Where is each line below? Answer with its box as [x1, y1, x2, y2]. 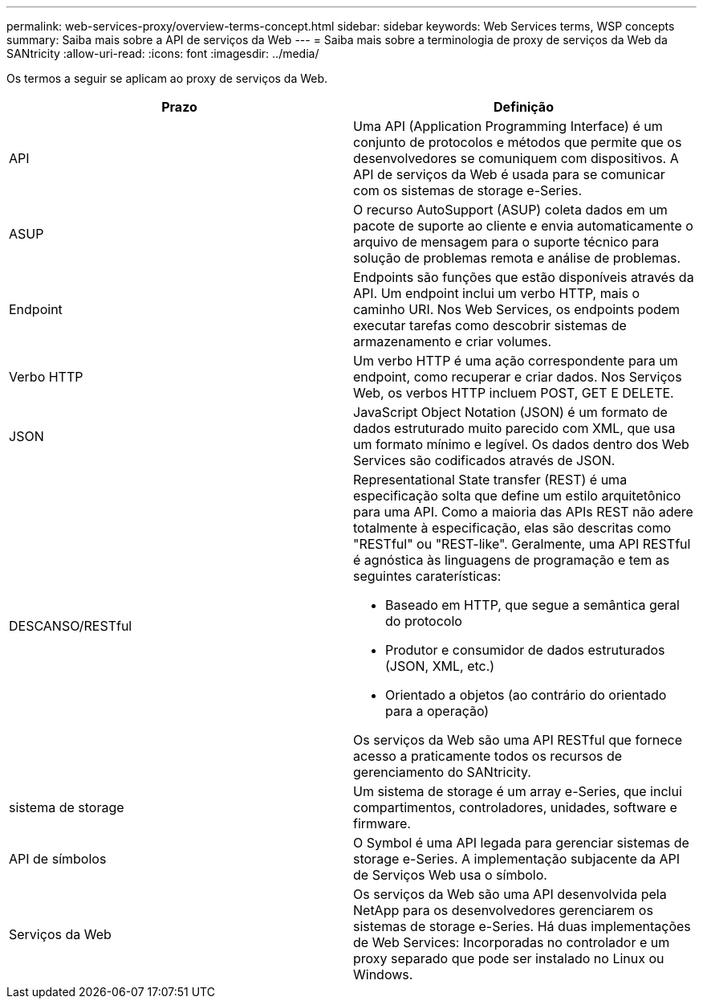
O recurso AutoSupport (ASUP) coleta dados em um [353, 202, 668, 218]
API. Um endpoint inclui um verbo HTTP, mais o [353, 285, 640, 301]
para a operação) [385, 703, 490, 719]
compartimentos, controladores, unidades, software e [353, 799, 677, 815]
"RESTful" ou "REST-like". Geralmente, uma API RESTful [353, 536, 691, 552]
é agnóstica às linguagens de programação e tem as [353, 552, 670, 568]
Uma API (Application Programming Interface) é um [353, 118, 663, 134]
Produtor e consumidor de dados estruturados [385, 642, 665, 658]
